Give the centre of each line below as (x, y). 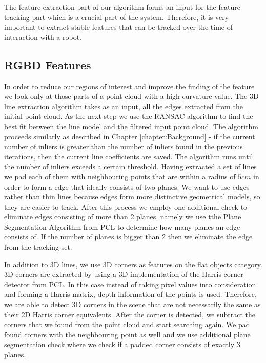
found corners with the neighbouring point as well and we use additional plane (127, 334)
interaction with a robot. (43, 37)
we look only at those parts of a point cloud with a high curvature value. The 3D (131, 96)
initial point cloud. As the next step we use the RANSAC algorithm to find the (129, 116)
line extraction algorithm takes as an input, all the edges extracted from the (124, 106)
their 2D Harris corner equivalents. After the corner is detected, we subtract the (130, 314)
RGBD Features (48, 64)
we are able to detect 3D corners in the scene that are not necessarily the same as (132, 304)
